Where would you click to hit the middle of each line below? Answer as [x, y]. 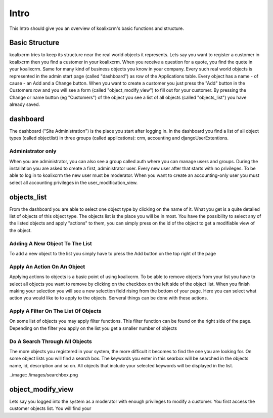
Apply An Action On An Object [47, 267]
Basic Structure [34, 43]
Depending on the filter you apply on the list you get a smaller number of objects [93, 328]
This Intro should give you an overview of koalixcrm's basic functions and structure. [97, 28]
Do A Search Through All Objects [51, 341]
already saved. [25, 104]
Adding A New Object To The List [51, 243]
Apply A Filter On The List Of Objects [55, 311]
